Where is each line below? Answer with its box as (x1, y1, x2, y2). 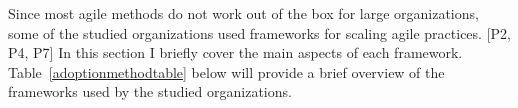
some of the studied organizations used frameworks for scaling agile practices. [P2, (8, 22, 511, 43)
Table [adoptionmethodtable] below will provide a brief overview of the (8, 61, 445, 82)
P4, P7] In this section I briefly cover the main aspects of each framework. (8, 42, 463, 63)
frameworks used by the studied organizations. (8, 81, 292, 102)
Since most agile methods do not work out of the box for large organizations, (8, 3, 479, 23)
